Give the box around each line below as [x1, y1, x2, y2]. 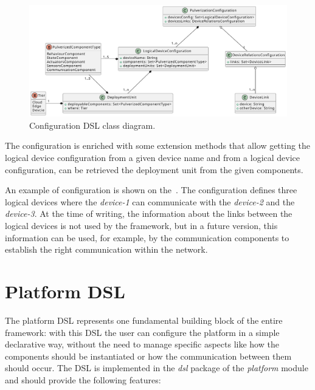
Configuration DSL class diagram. [29, 118, 156, 131]
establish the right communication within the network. [5, 243, 208, 256]
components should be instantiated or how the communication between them [5, 349, 292, 362]
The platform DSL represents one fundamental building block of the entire [5, 313, 283, 326]
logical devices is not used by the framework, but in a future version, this [5, 219, 278, 231]
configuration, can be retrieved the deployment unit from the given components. [5, 163, 303, 176]
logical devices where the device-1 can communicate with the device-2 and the [5, 195, 295, 208]
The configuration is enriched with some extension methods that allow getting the [5, 139, 311, 152]
